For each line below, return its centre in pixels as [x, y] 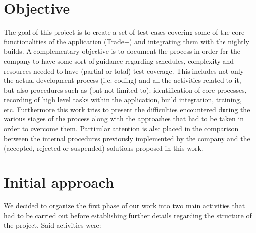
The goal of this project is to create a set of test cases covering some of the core [124, 32]
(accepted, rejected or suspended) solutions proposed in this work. [104, 148]
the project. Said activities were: [53, 225]
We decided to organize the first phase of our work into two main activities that [125, 205]
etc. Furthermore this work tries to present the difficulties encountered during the [127, 109]
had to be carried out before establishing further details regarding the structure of [128, 215]
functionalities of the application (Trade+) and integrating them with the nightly [127, 41]
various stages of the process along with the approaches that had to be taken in [124, 119]
